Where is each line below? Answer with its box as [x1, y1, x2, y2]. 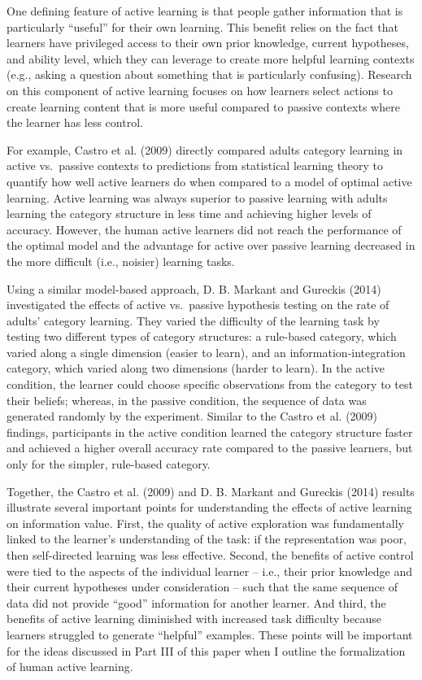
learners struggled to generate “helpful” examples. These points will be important [7, 626, 413, 643]
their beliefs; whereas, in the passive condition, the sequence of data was [7, 391, 367, 408]
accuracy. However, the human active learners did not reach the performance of [7, 220, 402, 238]
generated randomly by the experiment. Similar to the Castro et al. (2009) [7, 408, 378, 425]
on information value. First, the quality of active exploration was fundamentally [7, 514, 404, 531]
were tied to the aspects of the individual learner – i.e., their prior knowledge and [7, 562, 412, 579]
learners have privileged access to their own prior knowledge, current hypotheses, [7, 34, 409, 51]
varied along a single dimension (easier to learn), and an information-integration [7, 343, 406, 360]
